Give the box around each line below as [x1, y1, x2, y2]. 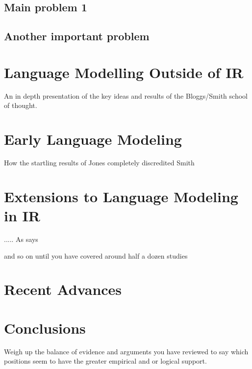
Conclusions [4, 317, 86, 338]
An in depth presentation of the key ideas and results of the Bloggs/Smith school [4, 90, 248, 101]
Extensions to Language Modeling [4, 186, 238, 206]
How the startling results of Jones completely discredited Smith [4, 158, 195, 167]
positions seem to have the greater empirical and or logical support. [4, 356, 207, 366]
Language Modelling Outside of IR [4, 62, 244, 82]
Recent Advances [4, 279, 122, 299]
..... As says [4, 234, 38, 244]
